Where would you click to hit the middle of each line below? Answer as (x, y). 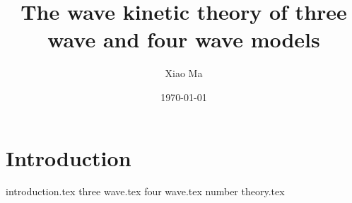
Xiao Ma (184, 73)
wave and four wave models (184, 39)
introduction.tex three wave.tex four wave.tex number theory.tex (145, 191)
